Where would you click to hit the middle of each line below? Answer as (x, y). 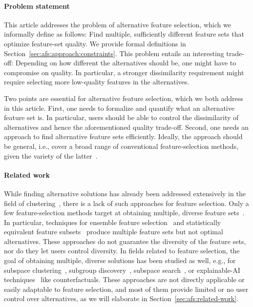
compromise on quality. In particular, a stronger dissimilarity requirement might (124, 72)
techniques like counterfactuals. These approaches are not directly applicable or (124, 279)
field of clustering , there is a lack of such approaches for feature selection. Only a (126, 203)
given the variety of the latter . (51, 155)
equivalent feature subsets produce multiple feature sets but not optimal (114, 232)
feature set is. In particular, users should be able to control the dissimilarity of (121, 117)
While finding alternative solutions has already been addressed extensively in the (125, 193)
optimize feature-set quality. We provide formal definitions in (95, 43)
